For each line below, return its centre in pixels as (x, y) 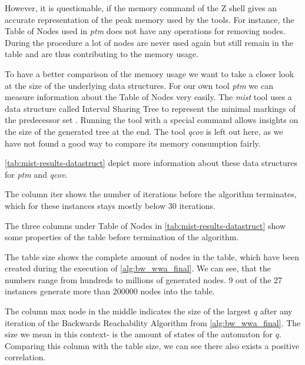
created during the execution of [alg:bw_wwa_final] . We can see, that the (138, 268)
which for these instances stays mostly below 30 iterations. (110, 205)
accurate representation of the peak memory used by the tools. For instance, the (150, 19)
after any (276, 311)
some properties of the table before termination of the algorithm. (122, 237)
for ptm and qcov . (36, 174)
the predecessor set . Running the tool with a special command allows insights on (152, 120)
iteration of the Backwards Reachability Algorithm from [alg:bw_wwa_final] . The (153, 322)
